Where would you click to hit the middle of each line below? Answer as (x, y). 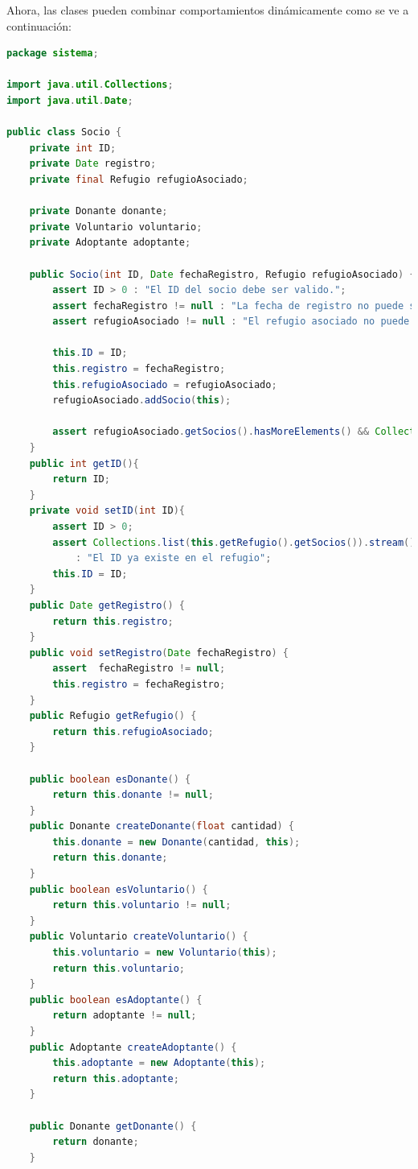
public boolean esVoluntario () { (119, 889)
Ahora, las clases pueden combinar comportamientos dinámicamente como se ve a (208, 10)
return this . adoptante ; (116, 1078)
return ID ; (81, 479)
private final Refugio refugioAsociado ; (139, 179)
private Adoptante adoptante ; (110, 243)
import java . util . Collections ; (90, 85)
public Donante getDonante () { (113, 1126)
